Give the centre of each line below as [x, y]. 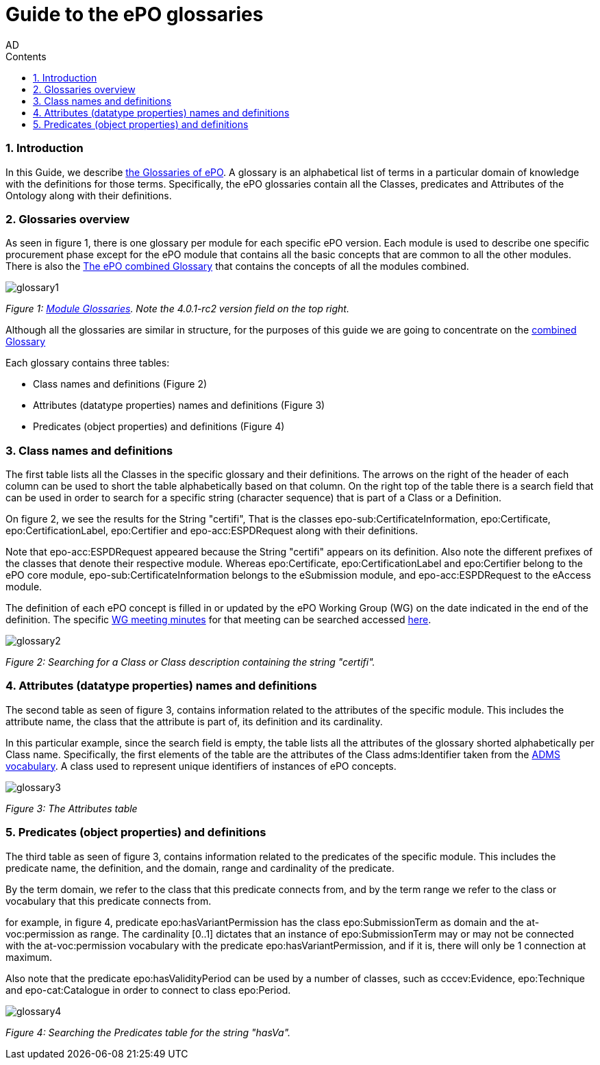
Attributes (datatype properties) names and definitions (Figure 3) [179, 405]
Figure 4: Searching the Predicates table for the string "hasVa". [148, 1032]
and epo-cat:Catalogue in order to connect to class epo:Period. [148, 990]
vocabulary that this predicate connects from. [109, 901]
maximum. [29, 957]
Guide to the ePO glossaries [135, 14]
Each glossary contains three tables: [88, 363]
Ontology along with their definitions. [89, 195]
